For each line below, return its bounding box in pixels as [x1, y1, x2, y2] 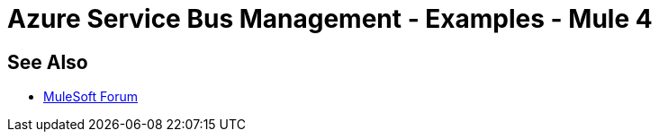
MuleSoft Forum [43, 89, 138, 105]
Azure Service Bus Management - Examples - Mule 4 [7, 4, 653, 34]
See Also [7, 50, 88, 74]
